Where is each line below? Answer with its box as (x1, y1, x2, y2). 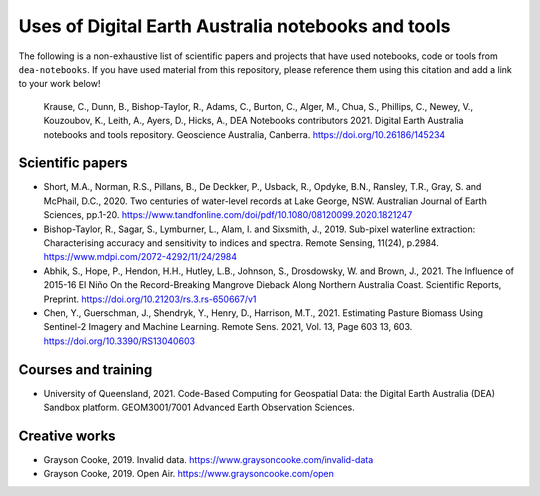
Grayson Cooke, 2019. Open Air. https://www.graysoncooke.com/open (43, 468, 335, 480)
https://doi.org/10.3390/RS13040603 (43, 335, 195, 347)
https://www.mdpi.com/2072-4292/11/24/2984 (43, 251, 238, 263)
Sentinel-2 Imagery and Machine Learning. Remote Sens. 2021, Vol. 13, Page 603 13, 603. (43, 321, 413, 333)
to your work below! (18, 78, 101, 90)
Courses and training (18, 361, 153, 378)
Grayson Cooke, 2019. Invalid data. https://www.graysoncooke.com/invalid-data (43, 453, 374, 465)
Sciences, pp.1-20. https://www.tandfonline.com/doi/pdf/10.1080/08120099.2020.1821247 (43, 209, 413, 221)
